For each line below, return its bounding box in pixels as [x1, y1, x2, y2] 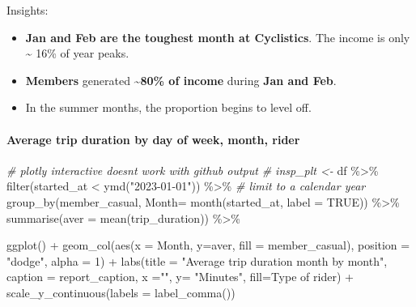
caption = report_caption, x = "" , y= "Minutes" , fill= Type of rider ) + [6, 268, 354, 285]
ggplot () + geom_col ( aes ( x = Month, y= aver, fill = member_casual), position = [6, 237, 410, 254]
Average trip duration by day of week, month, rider [6, 130, 300, 147]
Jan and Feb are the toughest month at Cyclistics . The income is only [25, 28, 410, 45]
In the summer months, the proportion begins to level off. [25, 99, 312, 116]
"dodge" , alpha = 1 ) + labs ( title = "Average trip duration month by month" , [6, 252, 388, 269]
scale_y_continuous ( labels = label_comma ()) [6, 284, 236, 301]
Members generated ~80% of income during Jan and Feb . [25, 71, 337, 88]
